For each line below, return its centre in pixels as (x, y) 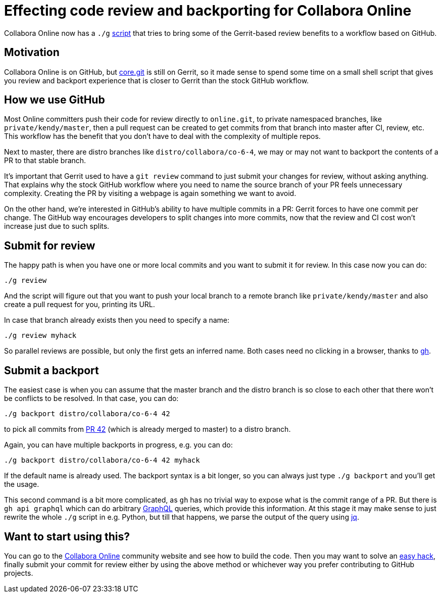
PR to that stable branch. (45, 161)
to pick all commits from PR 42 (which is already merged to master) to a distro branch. (148, 429)
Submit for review (50, 245)
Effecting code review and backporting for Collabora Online (208, 11)
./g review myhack (40, 336)
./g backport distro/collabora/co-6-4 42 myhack (102, 460)
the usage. (22, 484)
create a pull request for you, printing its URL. (80, 305)
